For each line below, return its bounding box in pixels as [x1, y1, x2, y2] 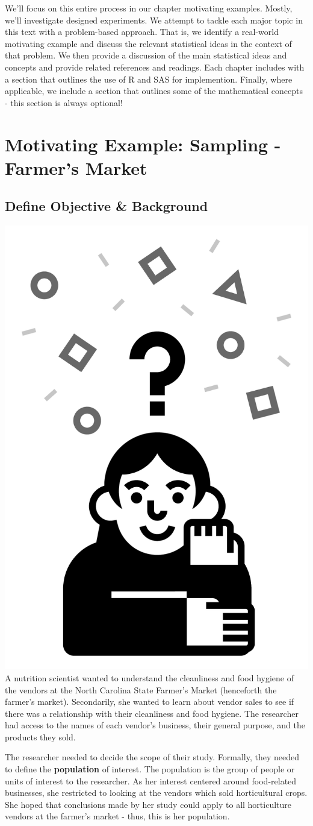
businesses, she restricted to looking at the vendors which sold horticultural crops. [5, 786, 308, 799]
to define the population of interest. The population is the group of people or [5, 763, 295, 775]
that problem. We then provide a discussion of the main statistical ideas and [5, 49, 287, 61]
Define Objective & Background [5, 197, 208, 215]
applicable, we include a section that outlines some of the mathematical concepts [5, 84, 303, 97]
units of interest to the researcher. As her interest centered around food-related [5, 774, 297, 787]
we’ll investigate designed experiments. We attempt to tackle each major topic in [5, 13, 303, 26]
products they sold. [5, 730, 76, 743]
